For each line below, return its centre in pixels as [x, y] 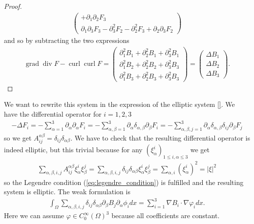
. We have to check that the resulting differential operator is [160, 137]
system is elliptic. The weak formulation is [67, 192]
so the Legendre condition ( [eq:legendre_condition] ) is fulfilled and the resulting [124, 182]
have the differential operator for [53, 114]
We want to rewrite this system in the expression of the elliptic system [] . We [119, 104]
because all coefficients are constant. [166, 215]
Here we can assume [34, 215]
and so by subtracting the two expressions [67, 40]
